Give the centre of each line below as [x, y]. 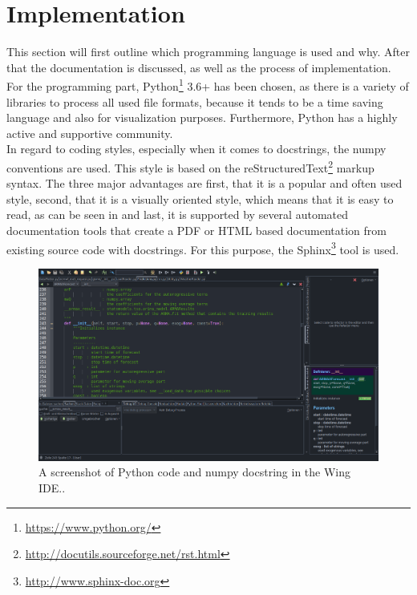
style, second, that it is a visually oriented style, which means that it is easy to [200, 198]
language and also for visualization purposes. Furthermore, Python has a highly [202, 117]
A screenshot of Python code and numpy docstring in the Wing [195, 472]
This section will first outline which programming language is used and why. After [208, 52]
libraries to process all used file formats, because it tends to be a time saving [195, 101]
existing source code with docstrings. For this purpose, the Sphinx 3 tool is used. [203, 248]
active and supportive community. [90, 133]
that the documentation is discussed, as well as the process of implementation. [199, 67]
